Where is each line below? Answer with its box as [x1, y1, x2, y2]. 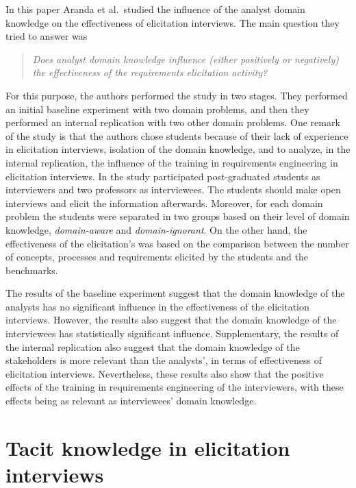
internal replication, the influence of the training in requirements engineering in [5, 155, 338, 169]
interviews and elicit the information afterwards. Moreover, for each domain [5, 195, 323, 210]
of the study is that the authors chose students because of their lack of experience [5, 128, 348, 143]
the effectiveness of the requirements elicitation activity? [32, 65, 268, 80]
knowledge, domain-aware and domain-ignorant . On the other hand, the [5, 222, 307, 236]
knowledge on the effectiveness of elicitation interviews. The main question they [5, 15, 340, 29]
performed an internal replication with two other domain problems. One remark [5, 115, 340, 130]
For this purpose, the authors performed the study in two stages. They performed [5, 88, 348, 102]
